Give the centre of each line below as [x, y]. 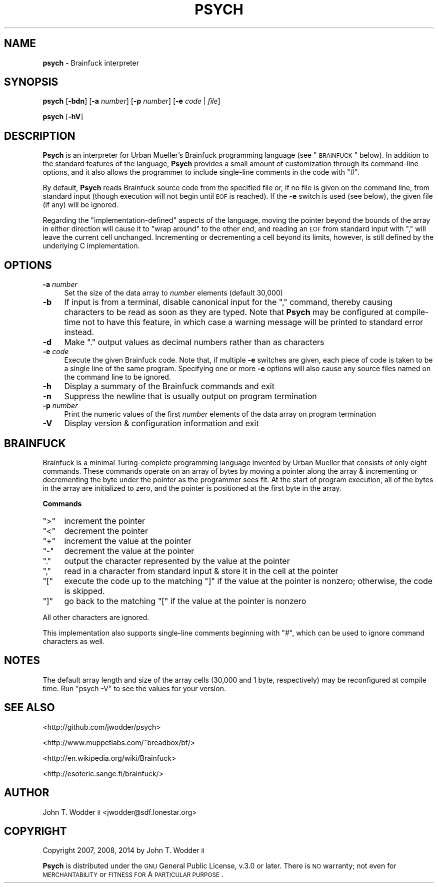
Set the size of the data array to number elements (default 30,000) [173, 293]
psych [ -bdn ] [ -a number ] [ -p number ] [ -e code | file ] [131, 101]
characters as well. [74, 641]
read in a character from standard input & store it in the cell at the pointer [201, 571]
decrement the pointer [106, 531]
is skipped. [84, 591]
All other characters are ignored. [96, 617]
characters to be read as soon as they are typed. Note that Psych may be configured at [228, 312]
